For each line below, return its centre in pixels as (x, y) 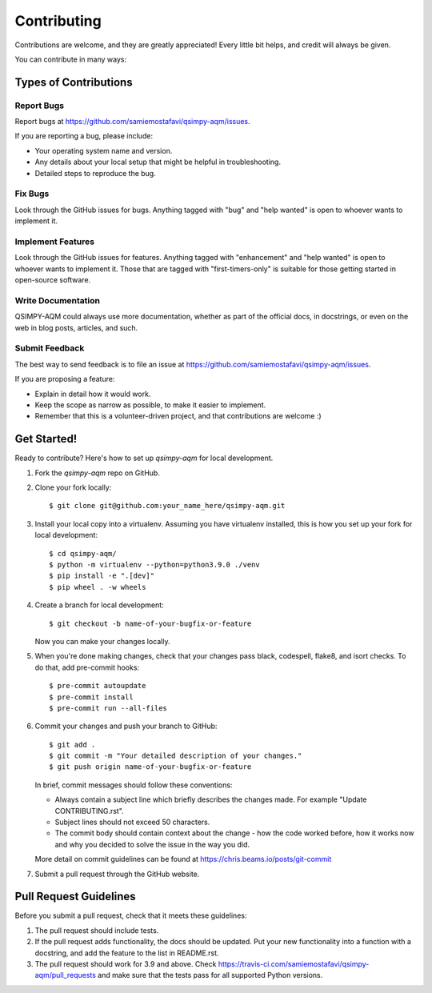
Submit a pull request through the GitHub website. (117, 874)
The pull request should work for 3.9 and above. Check (126, 964)
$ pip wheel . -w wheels (98, 587)
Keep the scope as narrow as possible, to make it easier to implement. (150, 405)
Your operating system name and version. (104, 150)
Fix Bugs (32, 194)
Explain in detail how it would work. (93, 394)
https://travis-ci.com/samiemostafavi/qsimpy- (294, 964)
